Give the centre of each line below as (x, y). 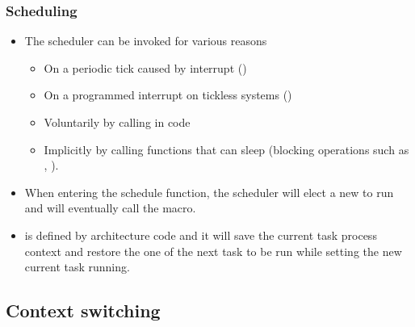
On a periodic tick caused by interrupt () (145, 67)
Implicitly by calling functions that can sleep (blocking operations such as (226, 149)
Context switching (83, 310)
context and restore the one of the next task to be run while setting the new (213, 251)
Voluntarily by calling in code (117, 122)
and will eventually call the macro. (110, 208)
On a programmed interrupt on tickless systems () (168, 95)
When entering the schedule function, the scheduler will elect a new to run (209, 192)
